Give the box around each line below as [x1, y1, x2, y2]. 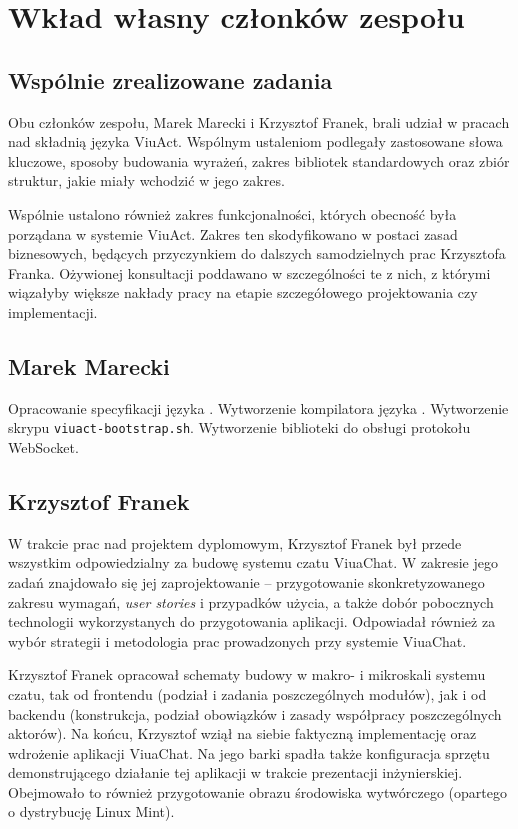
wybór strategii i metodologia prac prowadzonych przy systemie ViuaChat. [8, 630, 467, 651]
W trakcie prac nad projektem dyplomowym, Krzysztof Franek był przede [8, 532, 462, 553]
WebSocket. [8, 436, 79, 457]
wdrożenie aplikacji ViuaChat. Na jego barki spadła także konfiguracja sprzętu [8, 742, 490, 763]
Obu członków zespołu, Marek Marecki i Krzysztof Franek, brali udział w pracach [8, 111, 510, 132]
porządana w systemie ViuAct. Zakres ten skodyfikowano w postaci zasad [8, 223, 458, 244]
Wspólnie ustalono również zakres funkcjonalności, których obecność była [8, 203, 457, 224]
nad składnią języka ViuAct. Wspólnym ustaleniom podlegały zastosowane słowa [8, 131, 503, 152]
